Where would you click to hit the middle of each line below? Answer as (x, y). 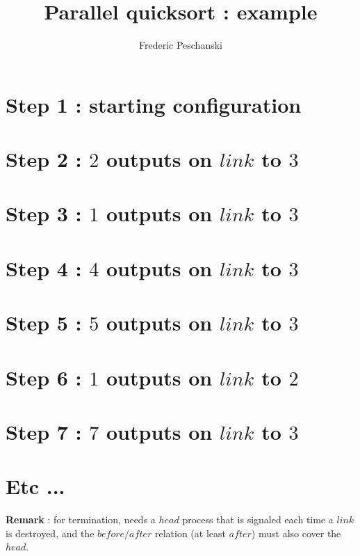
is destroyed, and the (50, 533)
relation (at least (190, 533)
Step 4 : (44, 268)
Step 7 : (44, 431)
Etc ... (35, 486)
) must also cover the (296, 533)
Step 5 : (44, 323)
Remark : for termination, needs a (81, 519)
